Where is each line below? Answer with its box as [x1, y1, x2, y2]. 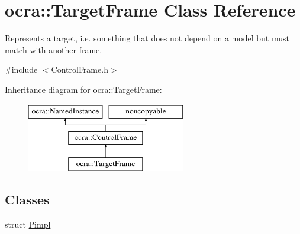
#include [5, 63, 38, 76]
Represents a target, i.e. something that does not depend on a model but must [5, 32, 289, 44]
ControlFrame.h [51, 63, 108, 76]
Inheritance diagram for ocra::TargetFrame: [5, 83, 162, 95]
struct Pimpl [5, 217, 51, 230]
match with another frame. [5, 43, 102, 56]
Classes [5, 190, 50, 208]
